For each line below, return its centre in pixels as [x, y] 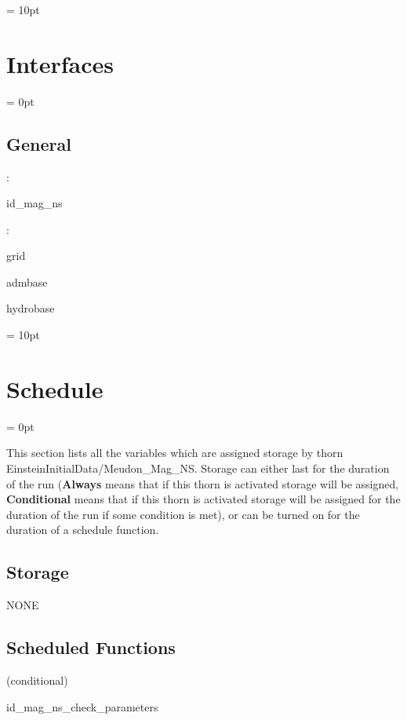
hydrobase [31, 308]
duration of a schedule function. [83, 530]
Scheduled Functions [91, 647]
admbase [27, 281]
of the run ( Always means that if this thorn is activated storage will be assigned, [203, 483]
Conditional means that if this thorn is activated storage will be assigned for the [203, 499]
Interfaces [60, 63]
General [39, 143]
